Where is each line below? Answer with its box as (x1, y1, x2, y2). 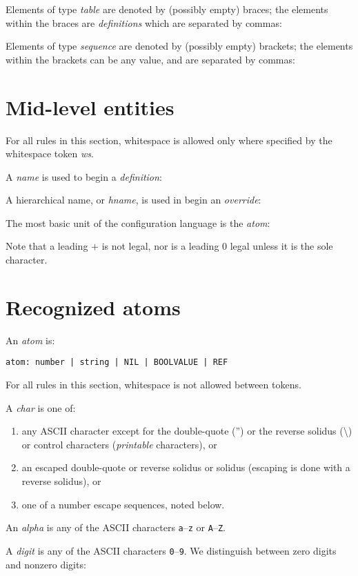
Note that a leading (6, 239, 88, 253)
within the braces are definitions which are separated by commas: (6, 15, 282, 30)
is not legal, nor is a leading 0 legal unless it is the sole (101, 239, 333, 253)
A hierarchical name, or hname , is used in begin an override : (6, 192, 261, 207)
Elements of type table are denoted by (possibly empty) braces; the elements (6, 2, 328, 16)
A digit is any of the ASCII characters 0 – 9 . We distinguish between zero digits (6, 543, 337, 557)
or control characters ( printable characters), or (21, 437, 217, 451)
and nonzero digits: (6, 557, 86, 571)
